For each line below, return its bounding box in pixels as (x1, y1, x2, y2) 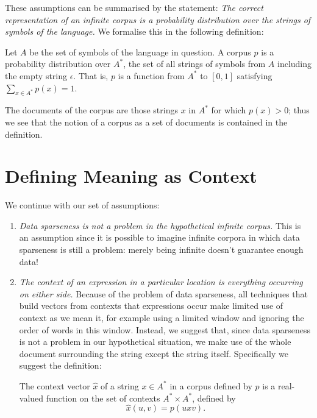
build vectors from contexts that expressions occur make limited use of (19, 299, 283, 312)
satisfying (237, 69, 272, 82)
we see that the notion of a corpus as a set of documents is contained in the (5, 115, 288, 128)
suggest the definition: (19, 359, 102, 372)
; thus (288, 104, 310, 116)
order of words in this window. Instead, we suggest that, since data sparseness (19, 323, 311, 336)
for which (211, 104, 246, 116)
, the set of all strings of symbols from (123, 57, 266, 70)
